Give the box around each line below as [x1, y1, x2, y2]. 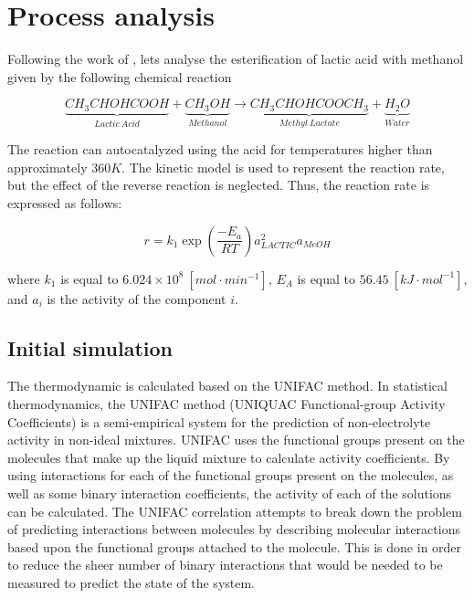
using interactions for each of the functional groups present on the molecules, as [7, 466, 454, 485]
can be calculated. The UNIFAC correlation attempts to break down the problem [7, 501, 462, 520]
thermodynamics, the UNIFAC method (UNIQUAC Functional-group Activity [7, 393, 446, 413]
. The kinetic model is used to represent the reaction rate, [121, 157, 445, 176]
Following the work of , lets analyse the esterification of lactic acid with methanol [7, 49, 464, 68]
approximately [7, 157, 88, 176]
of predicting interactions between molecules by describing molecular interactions [7, 519, 460, 539]
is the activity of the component [47, 289, 226, 308]
